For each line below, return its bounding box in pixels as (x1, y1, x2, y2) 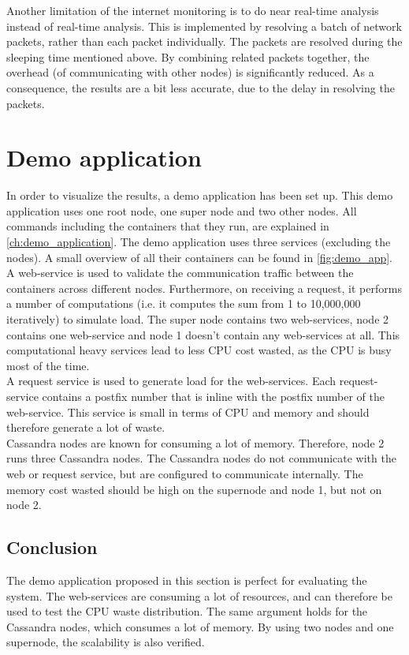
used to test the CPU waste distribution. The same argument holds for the (6, 603, 368, 619)
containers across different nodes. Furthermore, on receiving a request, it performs (6, 279, 402, 296)
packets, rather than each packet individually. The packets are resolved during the (6, 33, 403, 50)
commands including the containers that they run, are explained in (6, 218, 329, 234)
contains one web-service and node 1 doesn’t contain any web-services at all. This (6, 326, 400, 342)
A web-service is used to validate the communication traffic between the (6, 264, 354, 281)
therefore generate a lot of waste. (6, 419, 165, 436)
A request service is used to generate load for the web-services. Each (6, 372, 336, 389)
